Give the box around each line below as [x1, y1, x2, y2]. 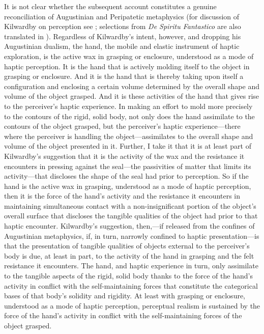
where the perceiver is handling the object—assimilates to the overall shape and [4, 130, 253, 141]
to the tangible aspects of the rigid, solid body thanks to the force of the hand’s [4, 270, 253, 281]
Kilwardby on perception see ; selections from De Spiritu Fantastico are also [4, 21, 241, 32]
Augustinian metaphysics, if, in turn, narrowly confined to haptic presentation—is [4, 230, 259, 241]
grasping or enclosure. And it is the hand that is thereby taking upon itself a [4, 71, 244, 81]
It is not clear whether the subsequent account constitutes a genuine [4, 1, 217, 11]
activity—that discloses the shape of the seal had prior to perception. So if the [4, 171, 249, 181]
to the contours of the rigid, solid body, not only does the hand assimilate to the [4, 110, 255, 121]
